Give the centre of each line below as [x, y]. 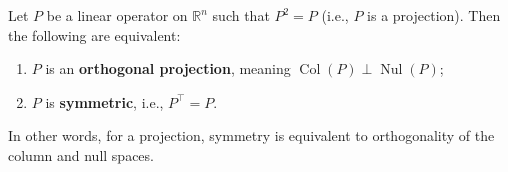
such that [241, 15]
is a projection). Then [434, 15]
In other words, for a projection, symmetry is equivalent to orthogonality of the [251, 135]
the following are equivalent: [94, 34]
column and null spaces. [81, 154]
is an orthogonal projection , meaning [168, 68]
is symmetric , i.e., [104, 101]
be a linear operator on [117, 15]
